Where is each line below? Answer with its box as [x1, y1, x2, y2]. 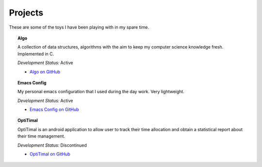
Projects [9, 7, 44, 18]
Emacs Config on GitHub [30, 107, 80, 113]
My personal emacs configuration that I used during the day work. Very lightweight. [17, 89, 184, 95]
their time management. [17, 134, 65, 139]
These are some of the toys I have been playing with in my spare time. [9, 24, 149, 30]
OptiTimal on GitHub [30, 151, 70, 157]
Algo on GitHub [30, 68, 61, 75]
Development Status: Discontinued [17, 142, 87, 148]
